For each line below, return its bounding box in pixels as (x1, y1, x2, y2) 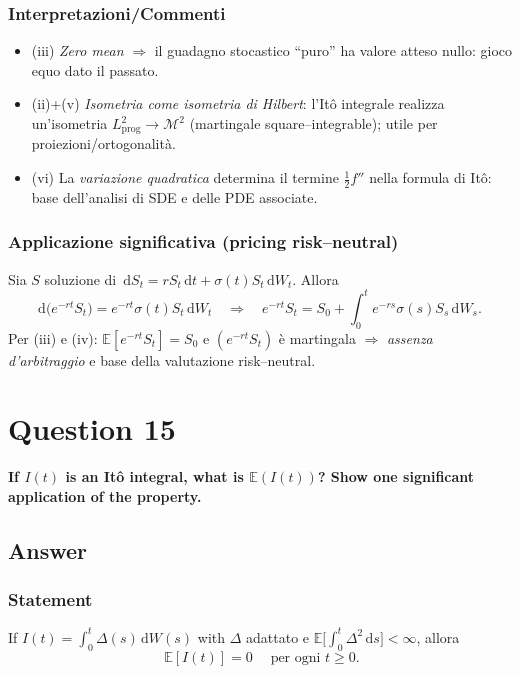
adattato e (246, 626, 310, 647)
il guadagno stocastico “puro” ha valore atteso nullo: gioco (154, 40, 512, 61)
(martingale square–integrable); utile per (189, 113, 438, 133)
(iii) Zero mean (31, 40, 124, 61)
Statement (8, 587, 93, 612)
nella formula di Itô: (369, 167, 492, 188)
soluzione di (44, 268, 117, 289)
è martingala (278, 327, 356, 348)
